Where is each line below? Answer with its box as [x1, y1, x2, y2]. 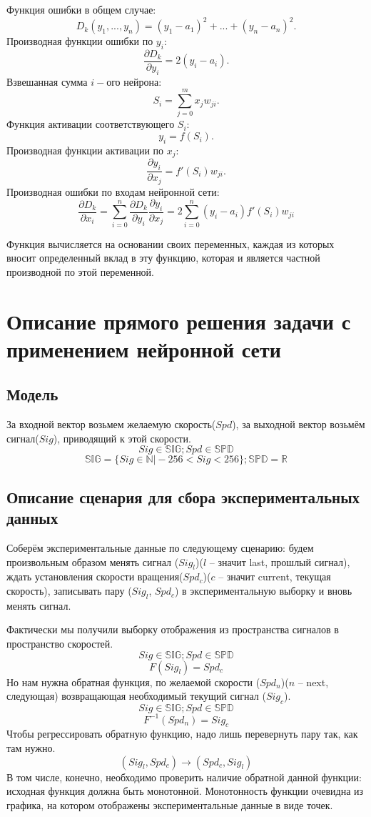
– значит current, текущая [218, 569, 331, 584]
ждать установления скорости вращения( [6, 569, 183, 584]
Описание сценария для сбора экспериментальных [6, 485, 360, 507]
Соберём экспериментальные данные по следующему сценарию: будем [6, 540, 314, 555]
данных [6, 507, 59, 529]
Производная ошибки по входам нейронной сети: [6, 184, 220, 199]
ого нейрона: [106, 74, 162, 89]
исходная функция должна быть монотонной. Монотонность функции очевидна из [6, 783, 364, 798]
